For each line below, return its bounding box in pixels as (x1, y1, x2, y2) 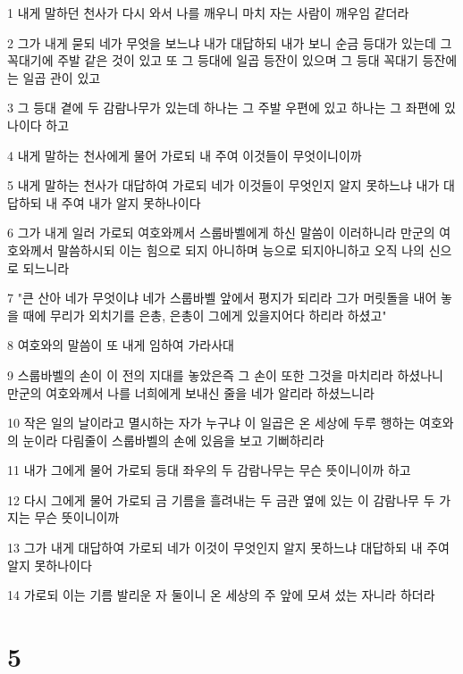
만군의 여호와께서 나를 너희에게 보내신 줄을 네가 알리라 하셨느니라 (7, 383, 375, 402)
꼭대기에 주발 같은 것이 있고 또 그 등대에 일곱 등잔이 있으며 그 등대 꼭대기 (7, 51, 418, 70)
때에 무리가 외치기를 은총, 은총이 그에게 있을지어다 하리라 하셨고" (22, 305, 387, 324)
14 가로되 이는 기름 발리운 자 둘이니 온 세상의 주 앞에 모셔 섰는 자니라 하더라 (7, 586, 435, 604)
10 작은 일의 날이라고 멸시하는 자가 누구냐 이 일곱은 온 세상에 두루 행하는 (7, 413, 416, 432)
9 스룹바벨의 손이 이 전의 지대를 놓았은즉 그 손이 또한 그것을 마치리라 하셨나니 (7, 365, 443, 384)
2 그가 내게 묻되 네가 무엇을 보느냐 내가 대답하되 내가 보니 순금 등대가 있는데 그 (7, 33, 452, 52)
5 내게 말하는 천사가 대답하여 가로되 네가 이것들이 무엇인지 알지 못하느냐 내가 (7, 176, 440, 195)
